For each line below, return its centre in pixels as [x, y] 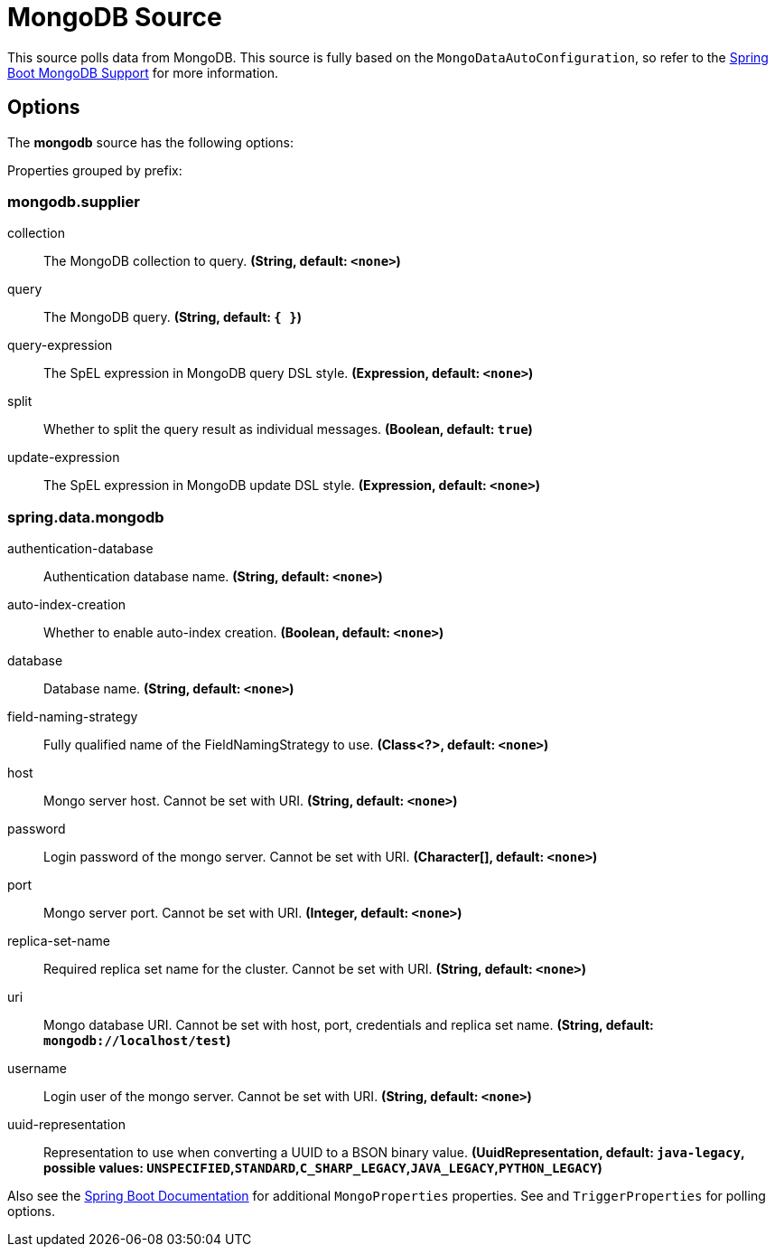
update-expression [64, 457]
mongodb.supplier [74, 201]
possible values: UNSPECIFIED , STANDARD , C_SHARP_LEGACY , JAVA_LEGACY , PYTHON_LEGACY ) [323, 1168]
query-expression [60, 345]
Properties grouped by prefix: [95, 170]
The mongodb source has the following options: [150, 142]
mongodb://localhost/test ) [137, 1041]
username [37, 1069]
